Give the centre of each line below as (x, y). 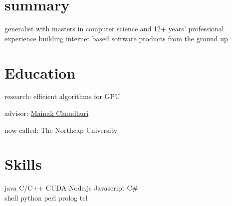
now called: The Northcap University (61, 130)
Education (40, 72)
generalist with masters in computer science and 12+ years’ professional (114, 29)
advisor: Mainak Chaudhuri (47, 113)
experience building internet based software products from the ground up (116, 38)
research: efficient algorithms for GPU (62, 96)
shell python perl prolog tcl (46, 197)
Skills (23, 164)
